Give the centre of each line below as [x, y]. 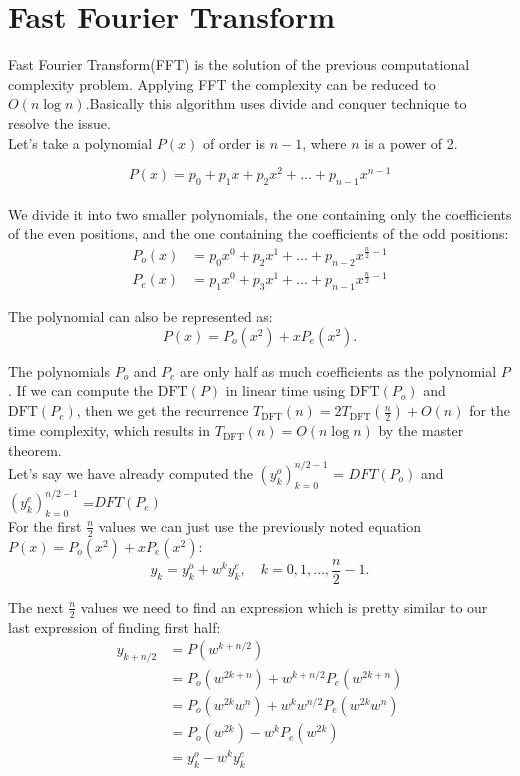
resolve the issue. [59, 122]
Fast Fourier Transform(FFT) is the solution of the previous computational [239, 64]
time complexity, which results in [109, 430]
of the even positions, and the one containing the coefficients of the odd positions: [258, 233]
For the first [45, 525]
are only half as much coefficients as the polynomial [338, 370]
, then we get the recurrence [162, 410]
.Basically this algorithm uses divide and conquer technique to [276, 103]
